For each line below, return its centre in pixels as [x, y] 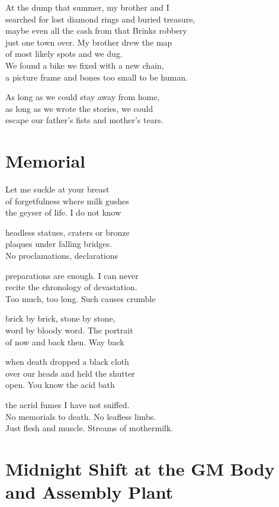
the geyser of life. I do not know [63, 212]
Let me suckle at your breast [57, 189]
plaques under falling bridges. [59, 244]
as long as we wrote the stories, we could [79, 108]
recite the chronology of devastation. [71, 287]
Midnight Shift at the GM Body [140, 468]
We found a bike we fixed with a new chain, [85, 65]
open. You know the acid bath [60, 385]
